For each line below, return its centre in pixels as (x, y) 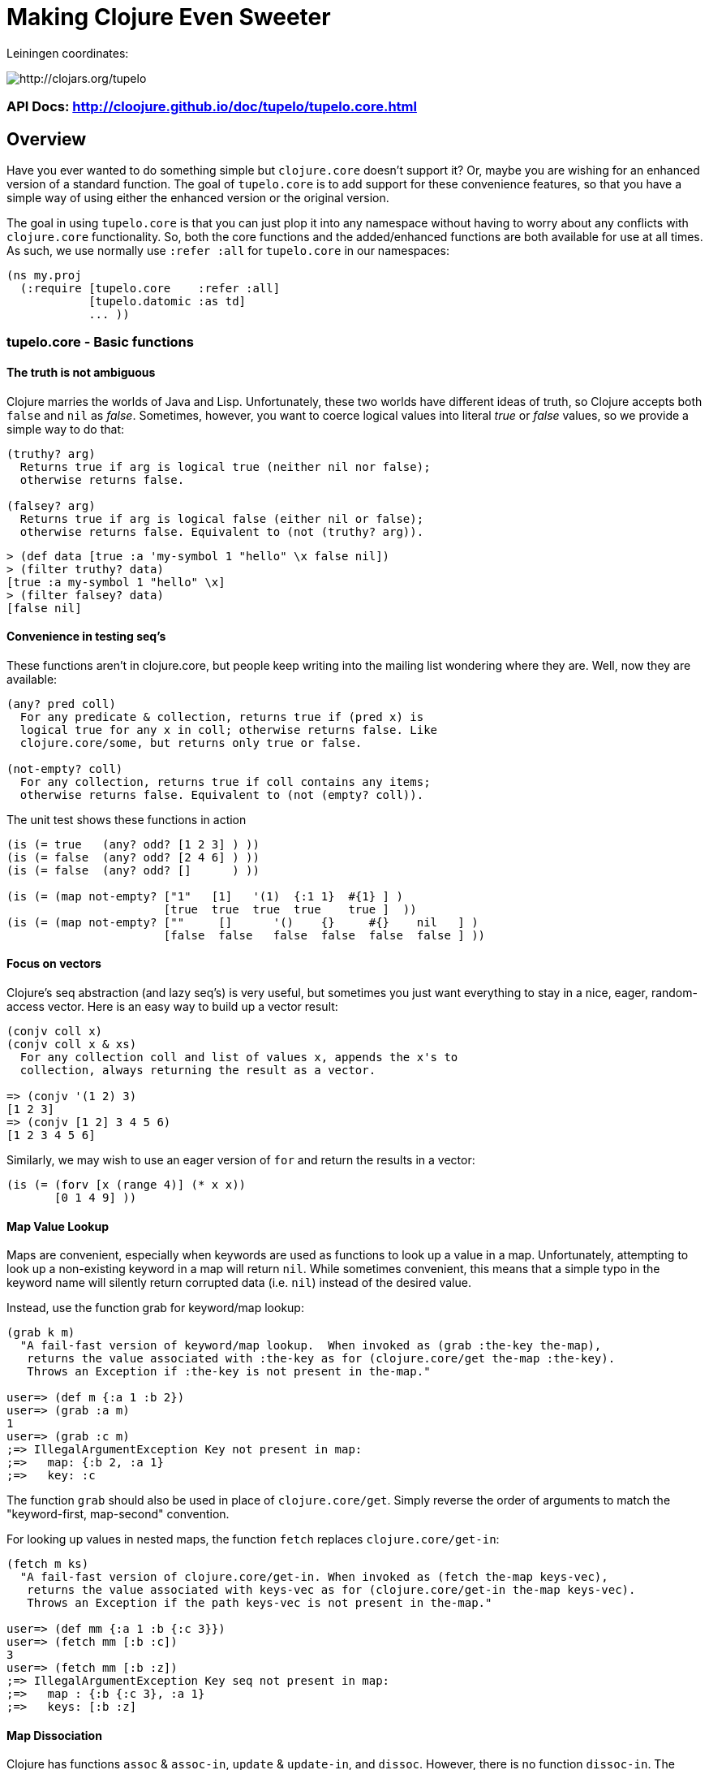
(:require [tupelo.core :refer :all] (150, 288)
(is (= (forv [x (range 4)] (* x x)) (127, 1185)
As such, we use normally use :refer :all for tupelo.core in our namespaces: (228, 250)
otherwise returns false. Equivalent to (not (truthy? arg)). (222, 531)
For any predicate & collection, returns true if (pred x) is (222, 717)
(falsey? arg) (51, 505)
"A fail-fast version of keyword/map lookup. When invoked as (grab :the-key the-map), (311, 1346)
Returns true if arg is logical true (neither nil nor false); (225, 466)
